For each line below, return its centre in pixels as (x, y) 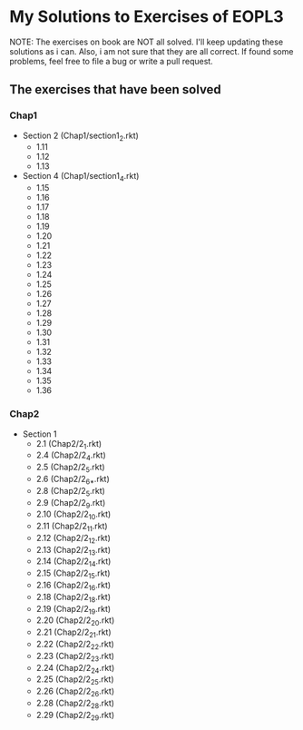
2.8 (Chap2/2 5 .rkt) (71, 492)
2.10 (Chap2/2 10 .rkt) (73, 515)
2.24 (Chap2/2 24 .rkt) (75, 669)
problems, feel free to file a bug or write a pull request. (111, 61)
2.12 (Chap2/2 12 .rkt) (73, 539)
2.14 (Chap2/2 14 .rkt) (73, 562)
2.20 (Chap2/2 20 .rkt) (75, 621)
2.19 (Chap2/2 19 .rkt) (73, 610)
